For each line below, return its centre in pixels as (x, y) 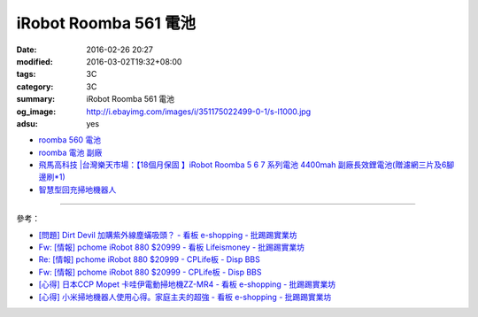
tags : (26, 74)
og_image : (36, 112)
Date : (27, 50)
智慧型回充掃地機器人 (77, 189)
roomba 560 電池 (70, 140)
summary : (36, 99)
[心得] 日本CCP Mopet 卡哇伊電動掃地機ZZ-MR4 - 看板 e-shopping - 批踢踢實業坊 (187, 284)
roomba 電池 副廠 (70, 152)
